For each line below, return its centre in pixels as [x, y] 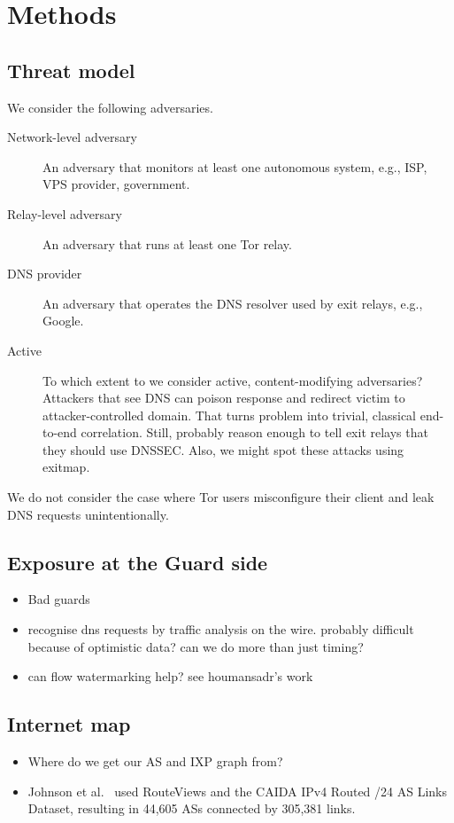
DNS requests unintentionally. [88, 514]
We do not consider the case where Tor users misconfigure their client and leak [221, 497]
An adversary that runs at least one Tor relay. [167, 243]
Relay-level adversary [65, 213]
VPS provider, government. [116, 184]
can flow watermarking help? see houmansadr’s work [170, 676]
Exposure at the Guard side [138, 562]
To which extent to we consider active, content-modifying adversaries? [233, 380]
